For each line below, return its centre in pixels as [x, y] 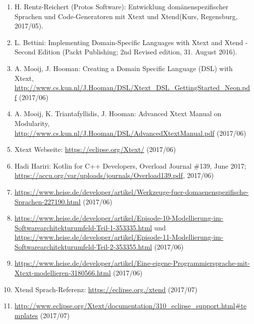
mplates [26, 315]
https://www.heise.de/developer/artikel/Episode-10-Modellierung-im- [119, 218]
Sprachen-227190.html [48, 201]
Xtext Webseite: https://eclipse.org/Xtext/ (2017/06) [95, 149]
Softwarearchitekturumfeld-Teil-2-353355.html [83, 246]
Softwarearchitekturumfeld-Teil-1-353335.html [83, 227]
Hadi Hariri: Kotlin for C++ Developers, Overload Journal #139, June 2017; [130, 165]
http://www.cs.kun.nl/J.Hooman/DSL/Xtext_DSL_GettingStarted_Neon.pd [132, 87]
